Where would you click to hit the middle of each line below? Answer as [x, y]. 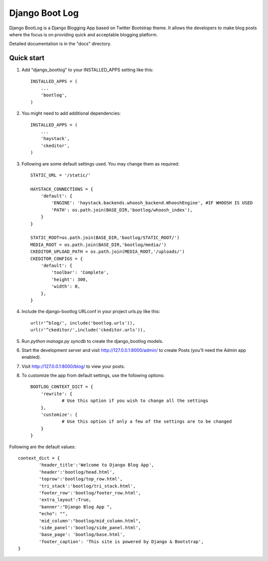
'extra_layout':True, [65, 500]
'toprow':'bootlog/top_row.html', [81, 479]
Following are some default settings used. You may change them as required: [100, 163]
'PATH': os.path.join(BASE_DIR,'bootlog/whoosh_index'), [122, 210]
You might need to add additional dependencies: [71, 113]
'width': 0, [66, 286]
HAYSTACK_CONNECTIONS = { [62, 189]
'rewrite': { [56, 394]
